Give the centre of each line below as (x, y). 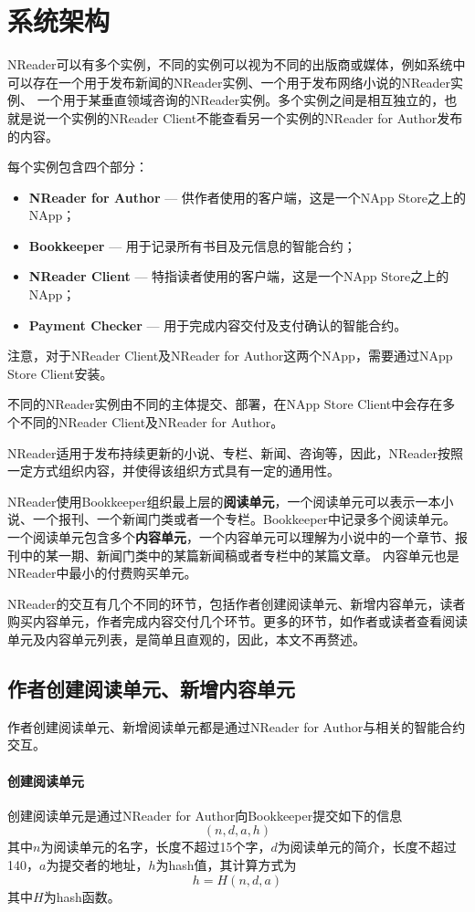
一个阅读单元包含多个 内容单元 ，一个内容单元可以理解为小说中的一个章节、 (231, 537)
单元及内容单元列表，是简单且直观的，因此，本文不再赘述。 (186, 639)
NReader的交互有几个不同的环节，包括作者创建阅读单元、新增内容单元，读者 (237, 603)
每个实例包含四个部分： (78, 167)
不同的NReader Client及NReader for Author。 (152, 422)
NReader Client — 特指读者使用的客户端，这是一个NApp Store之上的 (239, 276)
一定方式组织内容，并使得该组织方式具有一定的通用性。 (174, 471)
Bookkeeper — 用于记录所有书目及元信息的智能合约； (192, 245)
